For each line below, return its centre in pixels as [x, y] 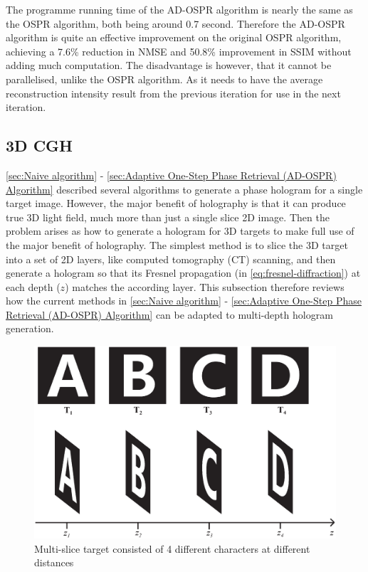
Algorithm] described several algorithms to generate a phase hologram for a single [184, 189]
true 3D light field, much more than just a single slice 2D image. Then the [168, 217]
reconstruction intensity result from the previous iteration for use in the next [173, 93]
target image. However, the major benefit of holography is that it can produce [176, 203]
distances [54, 562]
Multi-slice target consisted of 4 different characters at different [172, 548]
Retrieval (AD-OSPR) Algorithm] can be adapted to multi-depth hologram [169, 314]
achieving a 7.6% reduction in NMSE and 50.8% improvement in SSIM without [179, 51]
